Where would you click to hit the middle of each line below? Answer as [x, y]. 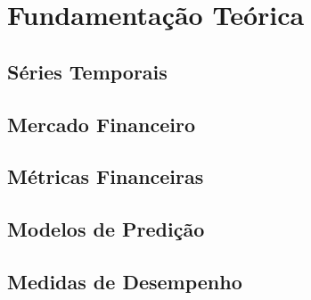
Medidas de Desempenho [125, 281]
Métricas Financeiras [106, 176]
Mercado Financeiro [101, 124]
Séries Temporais [87, 71]
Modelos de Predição [106, 229]
